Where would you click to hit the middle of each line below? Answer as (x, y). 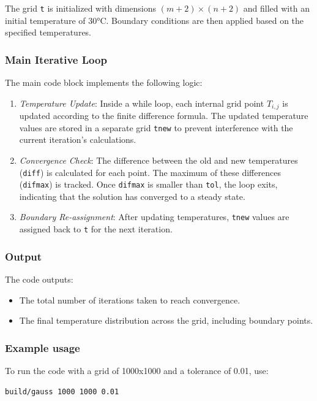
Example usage (43, 347)
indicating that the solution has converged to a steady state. (132, 196)
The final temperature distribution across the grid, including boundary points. (166, 320)
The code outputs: (39, 279)
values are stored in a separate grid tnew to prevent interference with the (156, 127)
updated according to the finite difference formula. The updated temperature (164, 116)
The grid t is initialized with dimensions (81, 8)
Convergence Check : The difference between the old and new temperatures (158, 160)
